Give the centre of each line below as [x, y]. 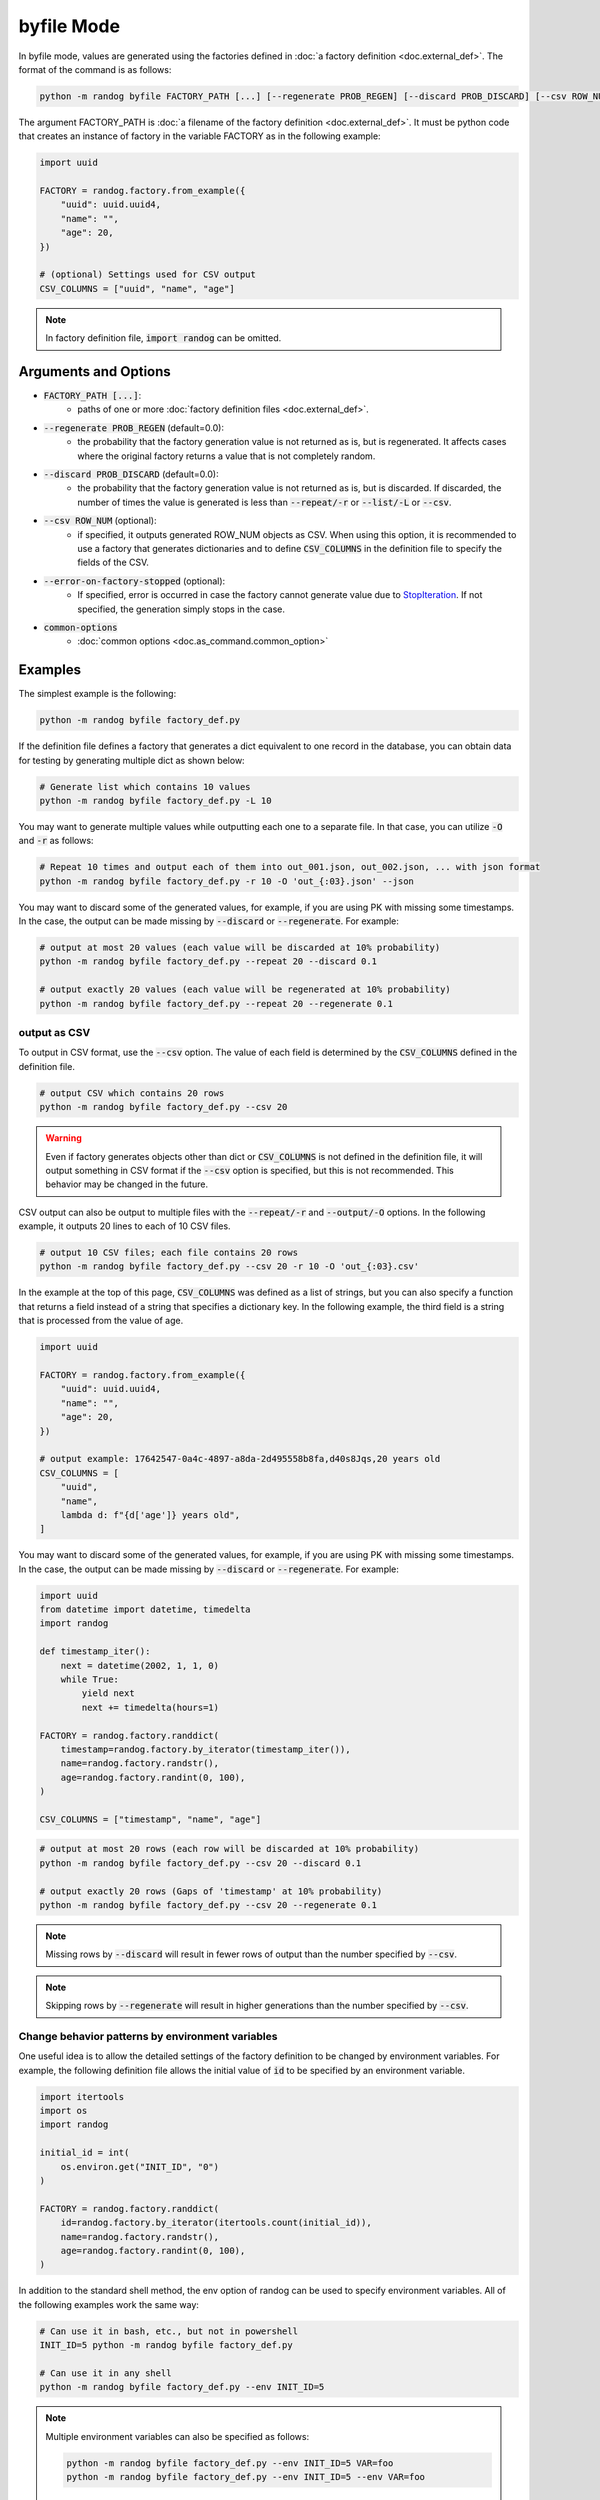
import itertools [82, 2096]
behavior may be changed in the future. [127, 1184]
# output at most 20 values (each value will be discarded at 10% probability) [240, 948]
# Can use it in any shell [105, 2373]
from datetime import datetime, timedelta [145, 1609]
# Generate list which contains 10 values [145, 786]
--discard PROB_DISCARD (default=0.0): [131, 474]
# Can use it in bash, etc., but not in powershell [169, 2331]
